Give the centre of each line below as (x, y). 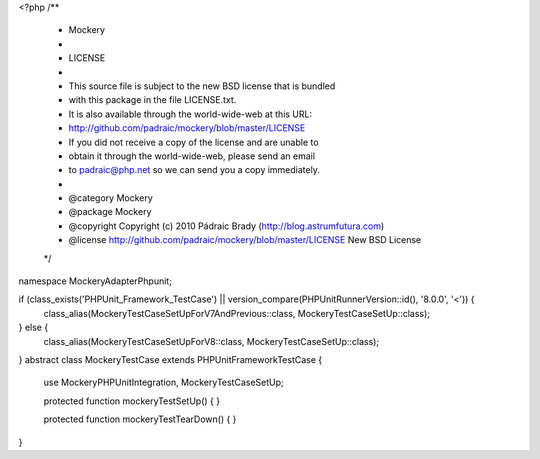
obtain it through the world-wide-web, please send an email (191, 156)
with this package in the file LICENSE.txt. (152, 100)
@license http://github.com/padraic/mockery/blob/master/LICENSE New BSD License (245, 240)
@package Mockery (110, 212)
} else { (33, 327)
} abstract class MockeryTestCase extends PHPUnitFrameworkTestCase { (170, 359)
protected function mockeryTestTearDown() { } (140, 419)
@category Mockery (111, 198)
